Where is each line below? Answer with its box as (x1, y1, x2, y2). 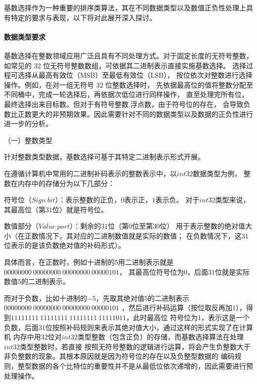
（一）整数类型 (4, 135, 52, 145)
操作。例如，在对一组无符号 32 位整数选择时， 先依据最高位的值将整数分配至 (4, 79, 253, 90)
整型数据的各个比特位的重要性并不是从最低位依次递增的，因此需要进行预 (17, 361, 253, 371)
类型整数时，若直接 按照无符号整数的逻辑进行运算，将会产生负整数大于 (20, 341, 251, 351)
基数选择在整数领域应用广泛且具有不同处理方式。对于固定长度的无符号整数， (4, 50, 253, 60)
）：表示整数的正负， (55, 194, 121, 205)
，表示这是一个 (201, 312, 250, 323)
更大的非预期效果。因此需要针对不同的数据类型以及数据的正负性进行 (31, 108, 253, 119)
